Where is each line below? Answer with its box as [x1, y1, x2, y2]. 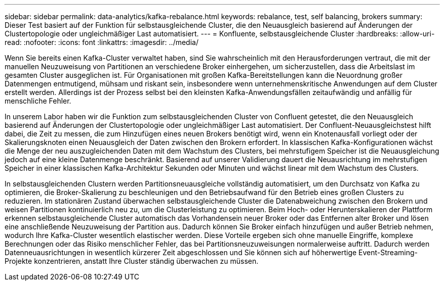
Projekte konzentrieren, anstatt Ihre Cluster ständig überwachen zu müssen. [5, 257, 259, 265]
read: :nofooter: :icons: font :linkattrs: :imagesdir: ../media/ [5, 38, 198, 46]
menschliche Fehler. [5, 97, 71, 105]
